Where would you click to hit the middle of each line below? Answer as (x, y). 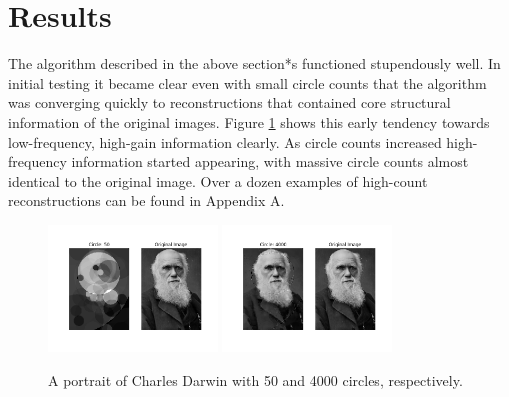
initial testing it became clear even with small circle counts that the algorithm (247, 82)
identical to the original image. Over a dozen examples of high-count (218, 180)
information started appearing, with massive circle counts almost (270, 161)
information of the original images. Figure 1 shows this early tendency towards (249, 121)
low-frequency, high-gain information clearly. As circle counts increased (225, 141)
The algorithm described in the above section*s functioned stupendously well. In (254, 63)
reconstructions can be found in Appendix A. (146, 200)
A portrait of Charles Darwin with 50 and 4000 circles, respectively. (255, 379)
